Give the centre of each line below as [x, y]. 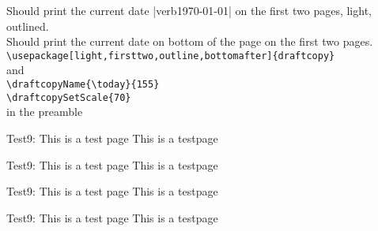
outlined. [28, 26]
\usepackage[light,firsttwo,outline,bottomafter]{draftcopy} [171, 56]
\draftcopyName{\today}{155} [83, 85]
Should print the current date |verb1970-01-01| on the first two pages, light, [189, 10]
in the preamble [45, 112]
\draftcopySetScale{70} [69, 97]
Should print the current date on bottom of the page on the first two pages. [190, 41]
